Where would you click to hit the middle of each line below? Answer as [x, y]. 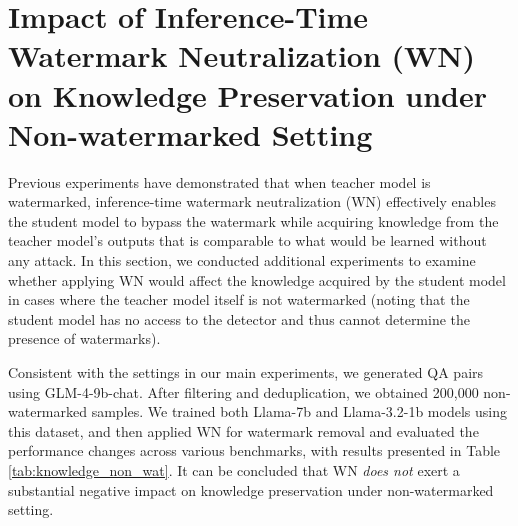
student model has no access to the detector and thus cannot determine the [239, 318]
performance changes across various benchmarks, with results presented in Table [254, 450]
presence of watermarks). [84, 338]
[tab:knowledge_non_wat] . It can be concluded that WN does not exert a [234, 470]
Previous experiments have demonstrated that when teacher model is [219, 181]
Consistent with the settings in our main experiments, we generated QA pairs [246, 372]
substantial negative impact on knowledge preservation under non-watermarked [251, 489]
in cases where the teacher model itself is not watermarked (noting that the [239, 299]
